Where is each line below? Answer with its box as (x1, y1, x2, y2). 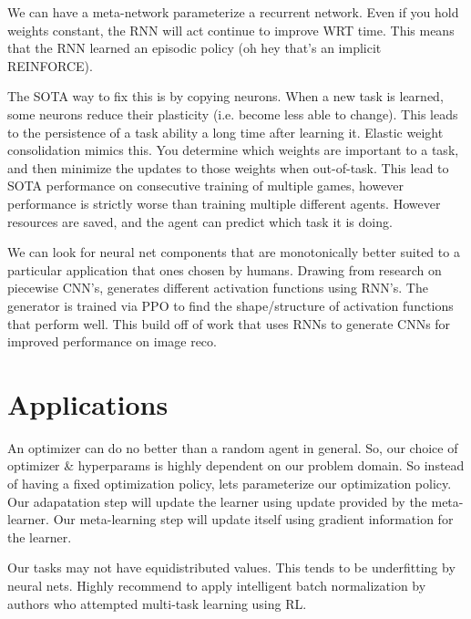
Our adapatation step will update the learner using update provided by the (7, 491, 427, 511)
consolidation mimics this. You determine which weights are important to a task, (7, 140, 459, 160)
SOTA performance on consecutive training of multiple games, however (7, 176, 404, 195)
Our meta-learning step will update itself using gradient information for (53, 510, 454, 529)
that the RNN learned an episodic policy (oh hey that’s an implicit (7, 38, 382, 57)
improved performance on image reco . (7, 332, 217, 351)
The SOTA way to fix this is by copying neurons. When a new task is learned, (7, 87, 444, 106)
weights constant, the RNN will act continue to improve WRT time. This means (7, 20, 455, 39)
